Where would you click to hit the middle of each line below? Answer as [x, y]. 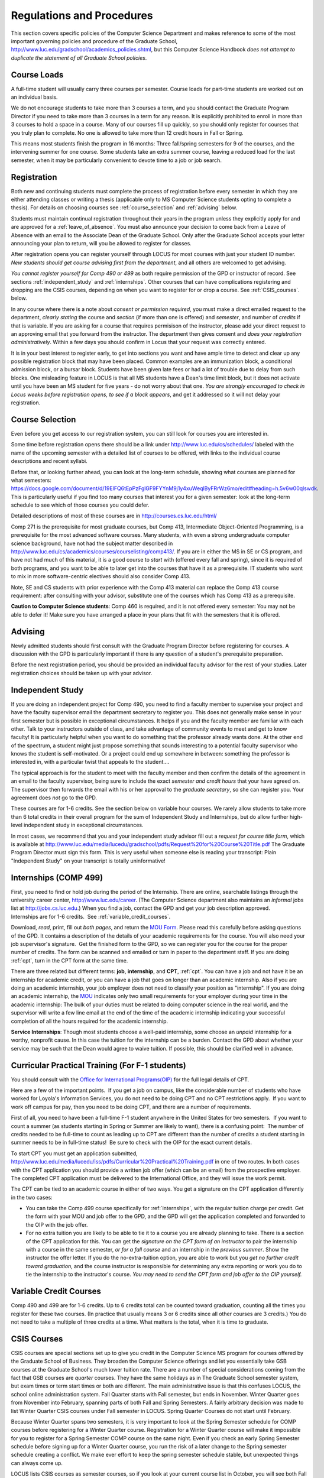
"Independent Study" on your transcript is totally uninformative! [88, 861]
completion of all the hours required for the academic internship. [90, 1021]
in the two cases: [32, 1197]
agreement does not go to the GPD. [54, 798]
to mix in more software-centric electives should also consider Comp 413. [101, 576]
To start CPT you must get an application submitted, [74, 1153]
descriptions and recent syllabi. [49, 461]
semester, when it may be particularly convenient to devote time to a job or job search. [116, 160]
